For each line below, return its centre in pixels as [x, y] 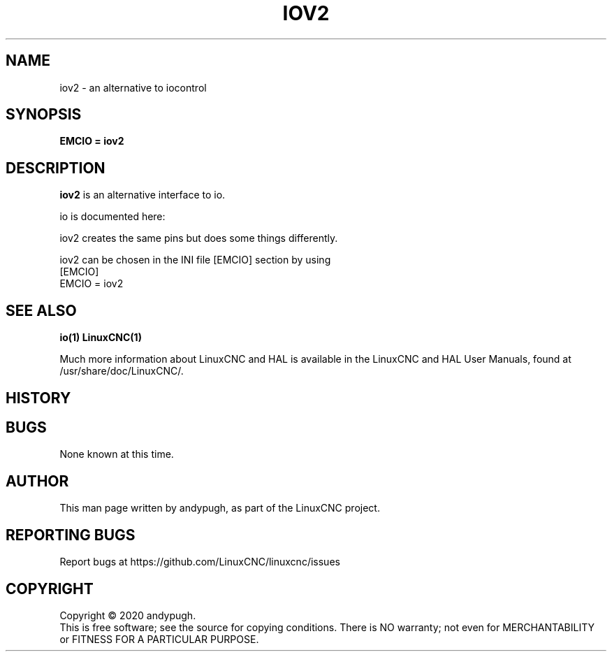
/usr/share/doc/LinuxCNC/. [122, 371]
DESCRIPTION [56, 168]
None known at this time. [117, 454]
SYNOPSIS [44, 115]
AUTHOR [37, 481]
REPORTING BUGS [71, 535]
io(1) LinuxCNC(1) [101, 338]
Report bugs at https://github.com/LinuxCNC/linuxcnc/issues [200, 562]
